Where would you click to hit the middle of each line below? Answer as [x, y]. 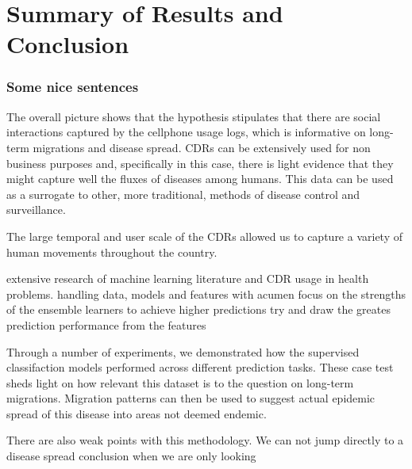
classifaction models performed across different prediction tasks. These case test [200, 367]
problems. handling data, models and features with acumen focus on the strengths [206, 294]
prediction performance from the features [106, 324]
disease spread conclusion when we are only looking [131, 456]
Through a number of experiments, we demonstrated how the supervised [183, 351]
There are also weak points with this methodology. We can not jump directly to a [205, 440]
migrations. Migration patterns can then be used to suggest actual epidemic [191, 398]
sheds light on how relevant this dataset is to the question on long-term [180, 382]
